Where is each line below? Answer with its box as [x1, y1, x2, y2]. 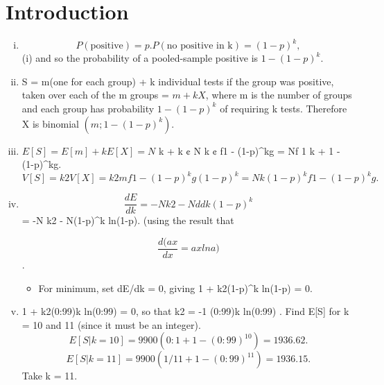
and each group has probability [21, 101, 155, 115]
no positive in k [166, 41, 233, 51]
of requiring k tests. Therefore [220, 101, 347, 115]
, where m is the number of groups [205, 87, 352, 102]
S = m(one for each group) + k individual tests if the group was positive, [21, 74, 334, 88]
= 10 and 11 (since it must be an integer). [21, 317, 201, 332]
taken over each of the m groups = [21, 87, 169, 102]
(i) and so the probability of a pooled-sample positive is [21, 51, 259, 65]
